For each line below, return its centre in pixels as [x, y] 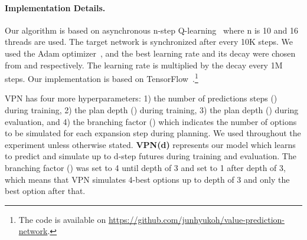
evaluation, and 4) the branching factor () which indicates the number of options [151, 121]
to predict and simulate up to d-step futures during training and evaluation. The [151, 156]
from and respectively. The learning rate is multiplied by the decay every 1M [144, 65]
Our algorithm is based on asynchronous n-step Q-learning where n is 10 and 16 [151, 30]
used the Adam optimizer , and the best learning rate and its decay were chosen [150, 53]
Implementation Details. [55, 7]
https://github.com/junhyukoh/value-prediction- [196, 219]
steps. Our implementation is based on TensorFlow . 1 [102, 78]
